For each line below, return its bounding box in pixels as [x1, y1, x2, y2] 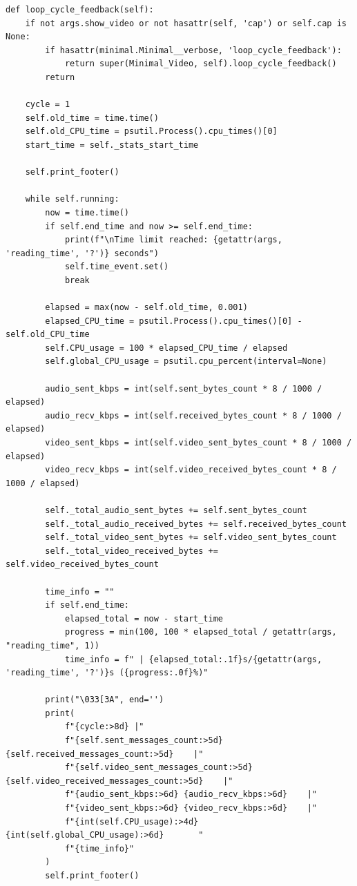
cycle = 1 [25, 99, 70, 110]
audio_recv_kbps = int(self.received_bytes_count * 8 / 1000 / [45, 410, 342, 421]
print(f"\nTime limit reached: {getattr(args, [64, 235, 282, 245]
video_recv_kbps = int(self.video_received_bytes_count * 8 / [45, 465, 337, 475]
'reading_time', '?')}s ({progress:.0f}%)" [6, 668, 209, 678]
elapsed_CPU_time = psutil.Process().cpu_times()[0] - [45, 316, 302, 326]
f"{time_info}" [64, 843, 135, 854]
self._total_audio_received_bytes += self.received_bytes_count [45, 519, 347, 529]
